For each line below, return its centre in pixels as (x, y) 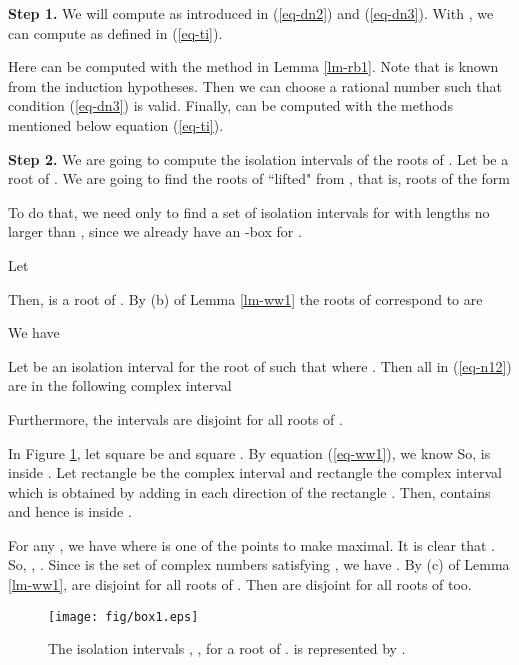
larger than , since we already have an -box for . (155, 231)
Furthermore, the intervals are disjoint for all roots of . (175, 418)
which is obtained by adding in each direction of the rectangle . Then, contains (249, 491)
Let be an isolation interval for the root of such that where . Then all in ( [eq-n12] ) (260, 365)
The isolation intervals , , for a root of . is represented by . (227, 648)
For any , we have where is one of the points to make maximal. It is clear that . (251, 544)
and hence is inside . (70, 511)
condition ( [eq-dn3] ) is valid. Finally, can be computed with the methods (230, 105)
